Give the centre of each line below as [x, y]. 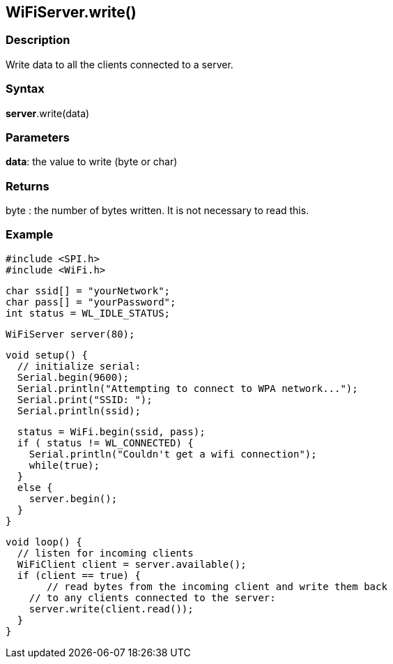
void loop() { [44, 542]
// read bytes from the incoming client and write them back [217, 586]
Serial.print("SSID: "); [85, 399]
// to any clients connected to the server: [152, 597]
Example [30, 235]
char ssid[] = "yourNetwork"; [88, 290]
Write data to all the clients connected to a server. [120, 64]
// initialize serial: [79, 366]
